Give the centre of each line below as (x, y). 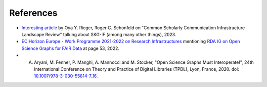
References (33, 13)
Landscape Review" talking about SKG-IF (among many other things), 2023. (99, 34)
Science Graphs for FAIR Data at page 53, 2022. (70, 48)
